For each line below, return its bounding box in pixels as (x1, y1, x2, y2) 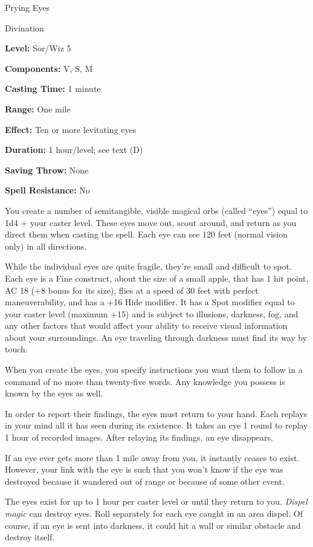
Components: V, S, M (5, 62, 93, 74)
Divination (5, 21, 44, 34)
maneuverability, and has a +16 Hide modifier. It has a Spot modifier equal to (5, 296, 295, 308)
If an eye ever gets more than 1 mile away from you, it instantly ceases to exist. (5, 451, 300, 464)
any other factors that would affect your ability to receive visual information (5, 319, 288, 332)
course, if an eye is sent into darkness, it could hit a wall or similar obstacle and (5, 519, 301, 531)
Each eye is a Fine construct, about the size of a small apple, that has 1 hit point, (5, 271, 309, 284)
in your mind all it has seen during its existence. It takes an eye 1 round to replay (5, 419, 308, 432)
